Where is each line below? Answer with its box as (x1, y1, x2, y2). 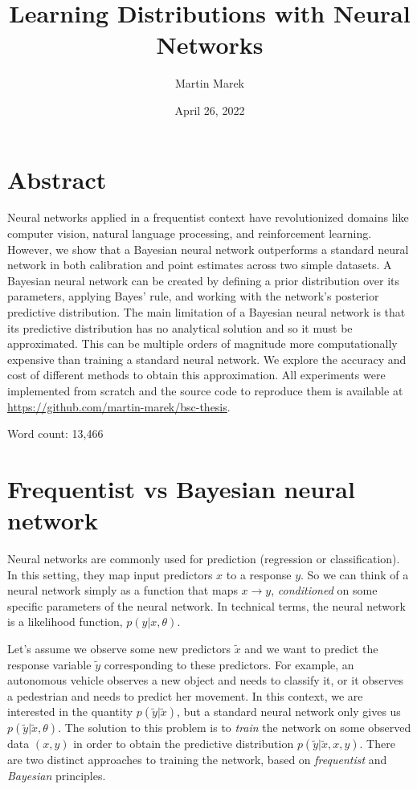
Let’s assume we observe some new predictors (7, 640, 231, 657)
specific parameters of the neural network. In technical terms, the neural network (7, 597, 406, 614)
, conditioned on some (271, 582, 378, 599)
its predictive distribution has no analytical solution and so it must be (7, 319, 353, 336)
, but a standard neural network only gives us (177, 703, 401, 720)
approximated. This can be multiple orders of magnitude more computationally (7, 335, 398, 352)
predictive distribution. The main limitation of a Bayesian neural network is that (7, 304, 406, 320)
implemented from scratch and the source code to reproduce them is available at (7, 382, 403, 399)
